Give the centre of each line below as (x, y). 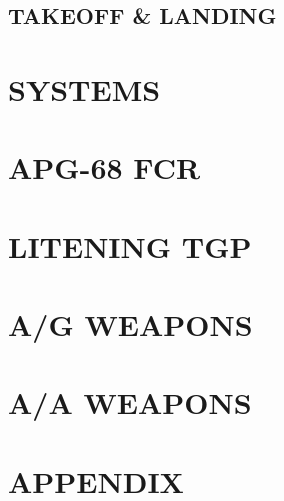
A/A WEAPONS (130, 402)
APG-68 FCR (104, 167)
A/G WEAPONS (130, 324)
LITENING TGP (130, 245)
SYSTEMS (84, 88)
